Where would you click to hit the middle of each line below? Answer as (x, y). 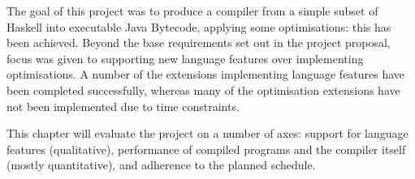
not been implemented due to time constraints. (123, 106)
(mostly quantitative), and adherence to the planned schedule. (161, 165)
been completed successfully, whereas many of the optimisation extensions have (203, 89)
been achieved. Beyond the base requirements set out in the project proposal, (199, 43)
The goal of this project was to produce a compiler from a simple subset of (192, 11)
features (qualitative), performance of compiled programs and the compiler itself (206, 149)
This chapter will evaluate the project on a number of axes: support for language (207, 133)
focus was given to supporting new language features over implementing (185, 58)
